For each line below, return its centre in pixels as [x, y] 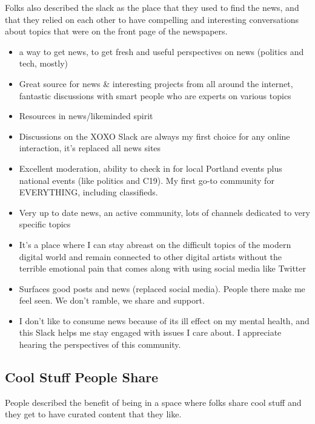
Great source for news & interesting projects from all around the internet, [156, 83]
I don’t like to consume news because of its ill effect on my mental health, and [164, 320]
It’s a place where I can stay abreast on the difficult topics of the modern [155, 244]
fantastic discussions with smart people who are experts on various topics [155, 95]
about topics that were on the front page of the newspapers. [116, 31]
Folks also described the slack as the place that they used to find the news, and [152, 7]
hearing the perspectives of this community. [100, 344]
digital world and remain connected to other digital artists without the [150, 256]
